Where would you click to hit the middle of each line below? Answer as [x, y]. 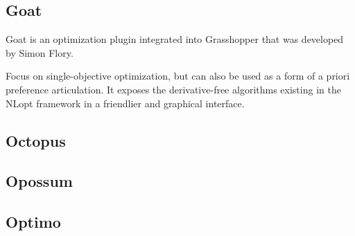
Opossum [39, 181]
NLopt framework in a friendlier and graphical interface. [125, 103]
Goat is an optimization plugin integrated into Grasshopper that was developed [175, 39]
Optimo [33, 222]
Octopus [36, 140]
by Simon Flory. [40, 52]
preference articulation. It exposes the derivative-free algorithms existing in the [173, 89]
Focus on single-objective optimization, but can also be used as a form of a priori [178, 76]
